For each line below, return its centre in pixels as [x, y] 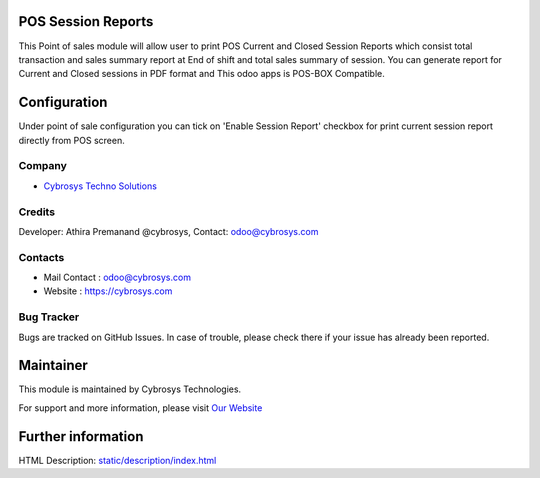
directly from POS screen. [71, 140]
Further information [81, 436]
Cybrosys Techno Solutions [100, 186]
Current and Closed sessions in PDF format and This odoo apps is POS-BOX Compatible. [201, 74]
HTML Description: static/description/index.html [117, 460]
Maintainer [53, 365]
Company [42, 166]
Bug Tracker [49, 317]
